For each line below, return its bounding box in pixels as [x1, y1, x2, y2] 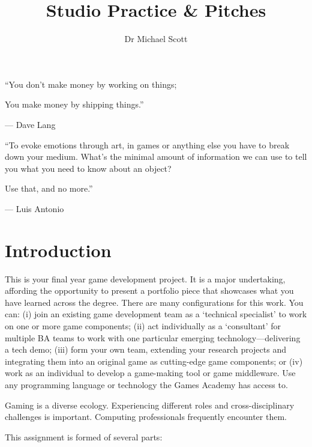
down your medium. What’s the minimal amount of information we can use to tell [5, 150, 307, 163]
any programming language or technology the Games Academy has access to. [5, 378, 288, 391]
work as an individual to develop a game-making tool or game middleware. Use [5, 366, 296, 379]
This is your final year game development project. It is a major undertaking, [5, 272, 286, 285]
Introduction [5, 237, 112, 262]
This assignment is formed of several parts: [5, 430, 163, 443]
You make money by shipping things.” [5, 98, 144, 111]
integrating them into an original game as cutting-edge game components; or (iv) [5, 354, 303, 367]
